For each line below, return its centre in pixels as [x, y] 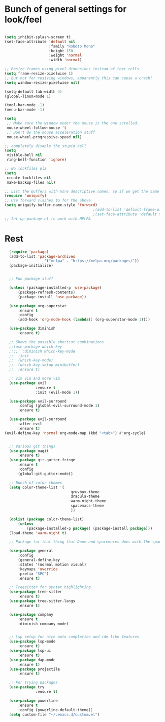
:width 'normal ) [65, 60]
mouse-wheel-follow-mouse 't [37, 128]
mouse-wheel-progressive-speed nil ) [44, 137]
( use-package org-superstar [38, 306]
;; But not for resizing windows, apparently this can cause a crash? [79, 78]
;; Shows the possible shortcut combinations [57, 342]
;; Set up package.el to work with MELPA [48, 219]
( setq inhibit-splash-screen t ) [38, 37]
